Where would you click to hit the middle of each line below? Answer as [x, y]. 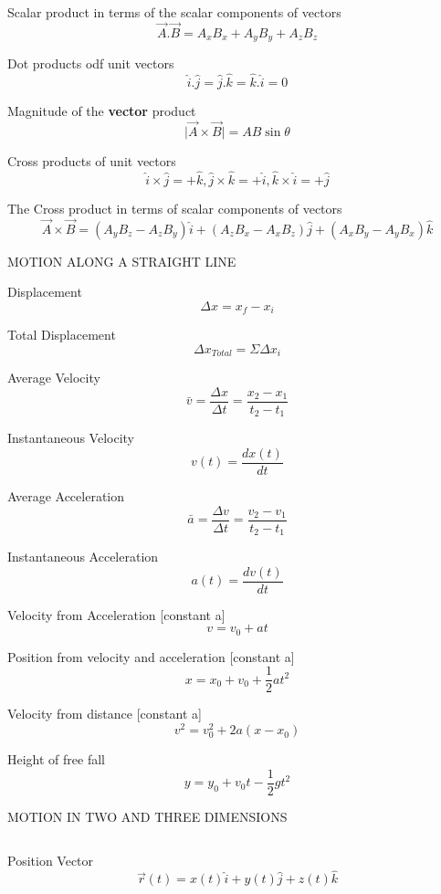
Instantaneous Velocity [71, 438]
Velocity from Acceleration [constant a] [116, 614]
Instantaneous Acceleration [83, 557]
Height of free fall [56, 759]
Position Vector [51, 860]
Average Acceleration [66, 495]
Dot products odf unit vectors [91, 63]
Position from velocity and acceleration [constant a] [151, 656]
